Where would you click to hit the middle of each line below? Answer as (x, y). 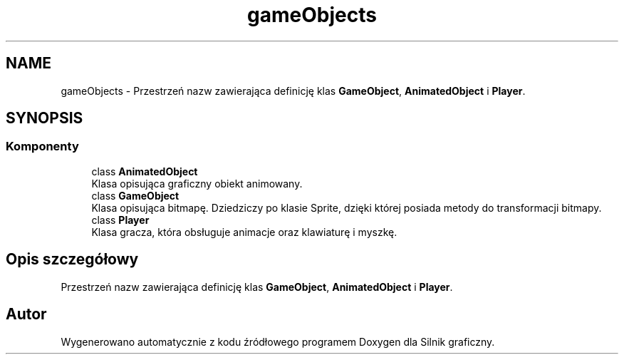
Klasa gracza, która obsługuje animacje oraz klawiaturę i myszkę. (244, 232)
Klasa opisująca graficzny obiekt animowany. (197, 183)
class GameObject (135, 195)
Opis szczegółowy (72, 259)
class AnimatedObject (145, 171)
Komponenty (42, 146)
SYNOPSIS (45, 118)
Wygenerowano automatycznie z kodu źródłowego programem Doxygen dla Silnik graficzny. (278, 341)
